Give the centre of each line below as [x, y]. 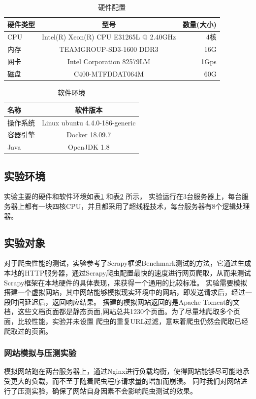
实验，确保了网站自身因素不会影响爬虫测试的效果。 [114, 390]
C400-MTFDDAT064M [109, 73]
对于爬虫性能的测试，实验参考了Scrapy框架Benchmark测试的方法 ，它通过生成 [128, 263]
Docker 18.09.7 [89, 135]
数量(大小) [200, 24]
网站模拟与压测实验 [40, 353]
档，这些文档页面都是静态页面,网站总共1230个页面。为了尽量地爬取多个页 [122, 311]
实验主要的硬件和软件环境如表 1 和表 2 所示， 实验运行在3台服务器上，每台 [123, 196]
